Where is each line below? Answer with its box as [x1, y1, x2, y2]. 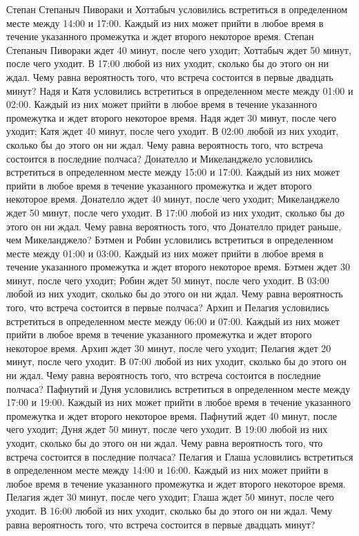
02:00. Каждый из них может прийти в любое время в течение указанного [6, 97, 318, 111]
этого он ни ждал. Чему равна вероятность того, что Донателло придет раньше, [6, 219, 342, 233]
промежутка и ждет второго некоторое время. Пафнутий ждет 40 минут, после [6, 408, 337, 423]
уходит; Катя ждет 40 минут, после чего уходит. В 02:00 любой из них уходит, [6, 124, 339, 138]
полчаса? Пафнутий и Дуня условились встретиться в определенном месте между [6, 381, 351, 396]
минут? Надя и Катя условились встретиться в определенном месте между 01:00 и [6, 83, 353, 98]
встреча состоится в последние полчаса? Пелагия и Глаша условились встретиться [6, 449, 353, 463]
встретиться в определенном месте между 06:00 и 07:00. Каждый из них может [6, 313, 340, 328]
